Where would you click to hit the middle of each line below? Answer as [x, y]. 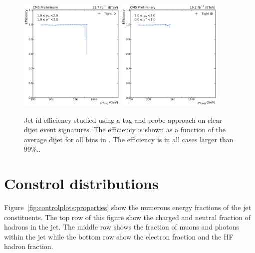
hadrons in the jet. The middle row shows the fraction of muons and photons [122, 227]
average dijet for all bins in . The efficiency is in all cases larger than [129, 139]
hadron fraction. [29, 246]
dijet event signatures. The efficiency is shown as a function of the [125, 129]
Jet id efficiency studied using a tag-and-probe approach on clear [123, 120]
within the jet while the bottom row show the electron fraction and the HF [119, 236]
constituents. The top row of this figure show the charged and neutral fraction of [127, 217]
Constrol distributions [81, 183]
